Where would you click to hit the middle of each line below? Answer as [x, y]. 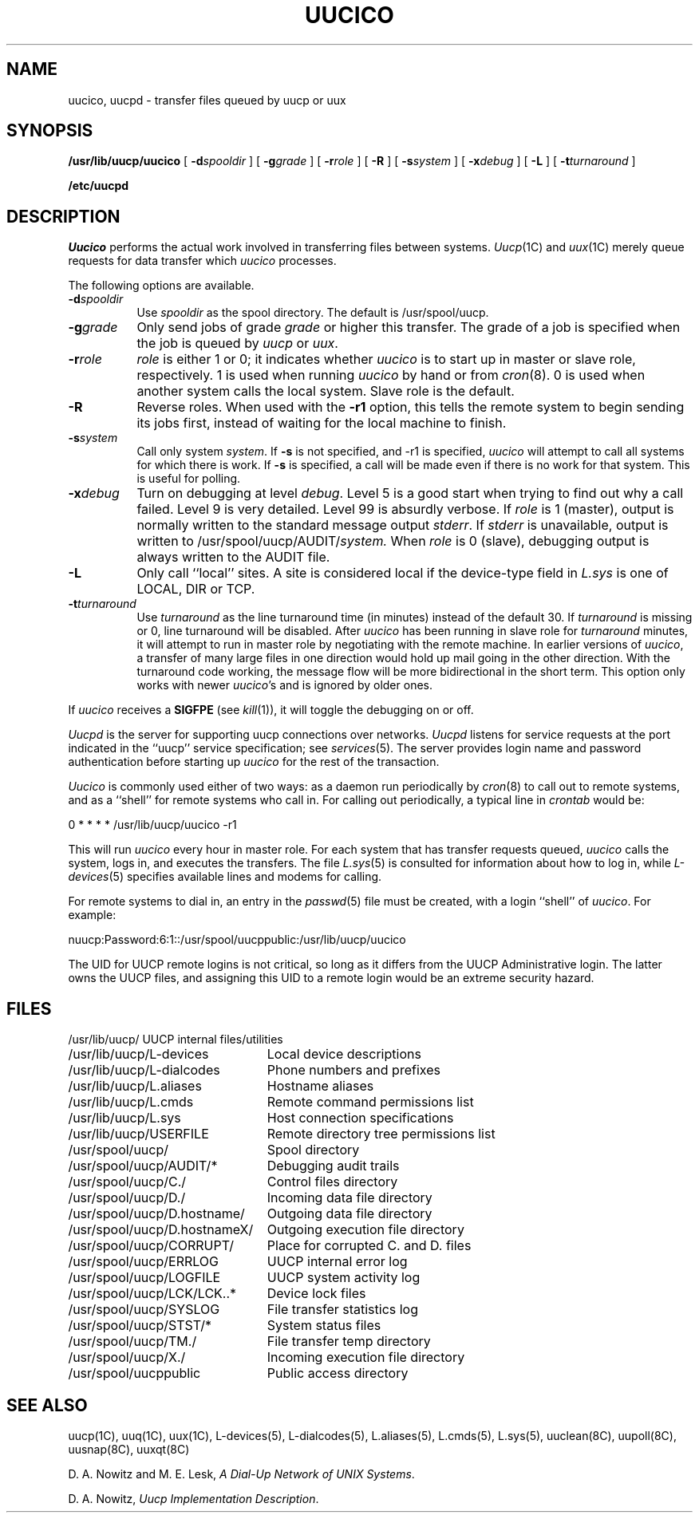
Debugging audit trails [333, 1166]
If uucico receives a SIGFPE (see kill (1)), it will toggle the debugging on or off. [271, 710]
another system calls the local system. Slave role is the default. [326, 391]
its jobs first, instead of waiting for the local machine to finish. [322, 423]
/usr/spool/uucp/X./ [127, 1357]
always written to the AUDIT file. [233, 557]
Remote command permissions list [370, 1102]
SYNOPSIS [50, 131]
